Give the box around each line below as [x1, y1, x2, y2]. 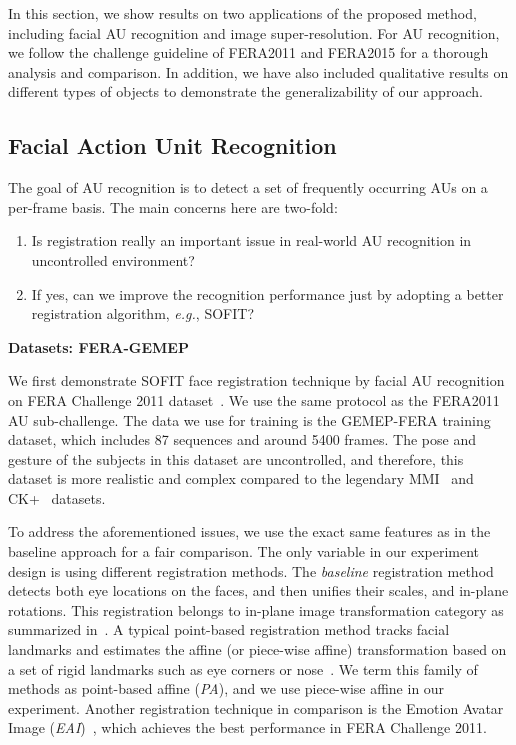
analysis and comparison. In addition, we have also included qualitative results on [8, 61, 509, 82]
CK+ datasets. [8, 487, 106, 508]
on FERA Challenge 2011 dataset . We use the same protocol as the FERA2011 [8, 389, 500, 410]
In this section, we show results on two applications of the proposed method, [8, 3, 477, 23]
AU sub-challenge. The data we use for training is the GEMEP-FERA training [8, 409, 491, 430]
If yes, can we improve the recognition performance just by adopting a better [31, 283, 504, 304]
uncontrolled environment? [31, 249, 195, 270]
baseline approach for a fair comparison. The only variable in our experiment [8, 541, 480, 562]
